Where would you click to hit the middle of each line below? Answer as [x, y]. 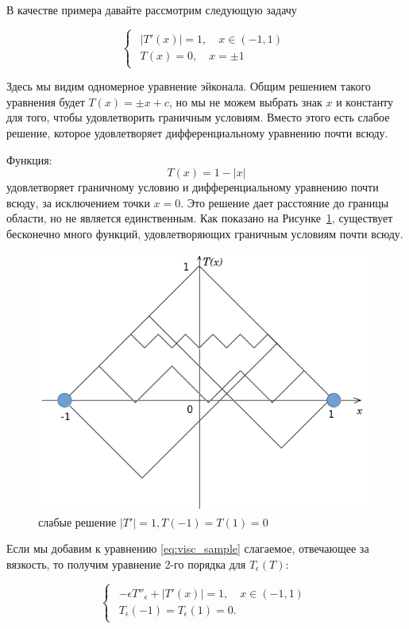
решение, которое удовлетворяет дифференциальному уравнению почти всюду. [197, 132]
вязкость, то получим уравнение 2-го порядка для [126, 563]
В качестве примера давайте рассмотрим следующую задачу [152, 10]
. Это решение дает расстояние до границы [285, 202]
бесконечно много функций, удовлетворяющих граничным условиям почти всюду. [205, 233]
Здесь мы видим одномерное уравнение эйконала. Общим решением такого [189, 86]
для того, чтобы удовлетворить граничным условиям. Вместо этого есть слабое [198, 117]
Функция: [29, 159]
